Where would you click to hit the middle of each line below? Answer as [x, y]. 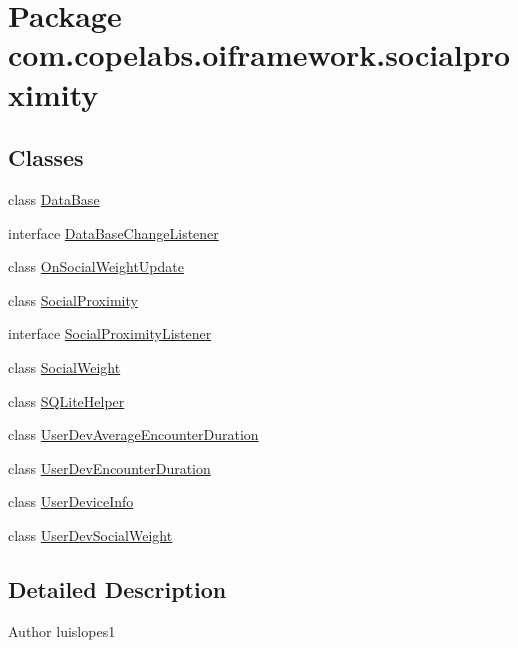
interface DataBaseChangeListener [113, 232]
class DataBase [54, 198]
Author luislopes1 [62, 630]
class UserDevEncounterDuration [109, 467]
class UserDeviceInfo [71, 501]
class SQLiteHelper [66, 400]
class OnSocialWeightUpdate [96, 266]
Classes [46, 157]
